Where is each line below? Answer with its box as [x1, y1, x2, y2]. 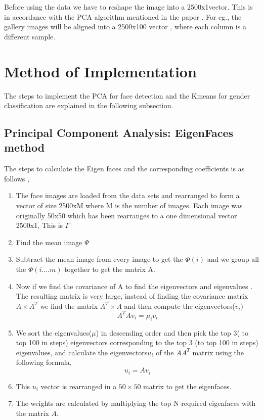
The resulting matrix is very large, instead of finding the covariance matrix [16, 291, 248, 301]
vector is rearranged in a [40, 381, 117, 391]
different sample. [4, 31, 56, 41]
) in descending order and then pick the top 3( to [96, 327, 248, 338]
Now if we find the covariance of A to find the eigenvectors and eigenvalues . [16, 281, 253, 291]
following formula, [16, 357, 72, 367]
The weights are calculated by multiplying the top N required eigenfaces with [16, 398, 256, 408]
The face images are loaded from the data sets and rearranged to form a [16, 190, 240, 201]
